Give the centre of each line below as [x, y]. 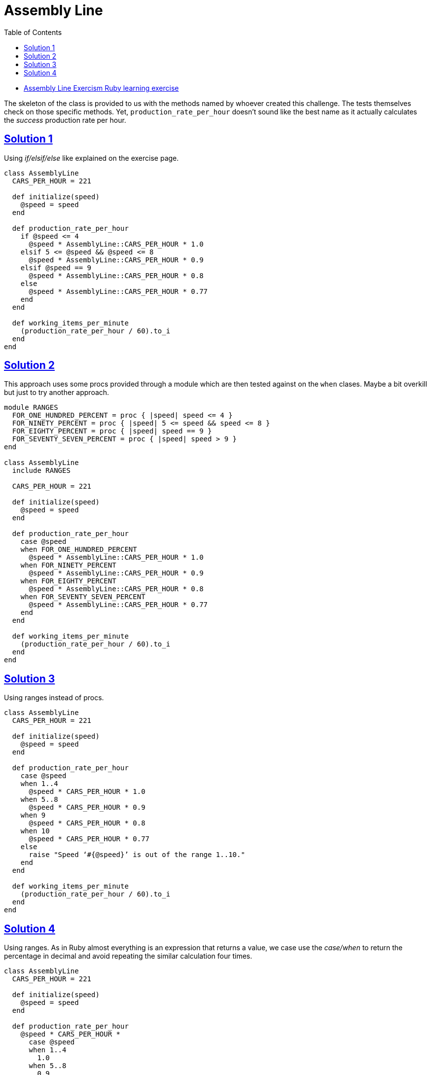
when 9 [33, 815]
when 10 [35, 831]
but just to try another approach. [57, 393]
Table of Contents [33, 32]
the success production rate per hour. [65, 120]
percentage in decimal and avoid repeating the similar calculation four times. [128, 956]
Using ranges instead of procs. [54, 698]
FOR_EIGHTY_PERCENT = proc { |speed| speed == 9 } [112, 431]
